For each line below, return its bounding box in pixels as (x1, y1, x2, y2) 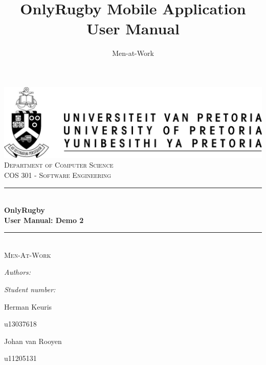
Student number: (4, 284, 56, 295)
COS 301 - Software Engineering (4, 169, 112, 180)
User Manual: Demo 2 (4, 214, 84, 225)
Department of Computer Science (4, 159, 114, 170)
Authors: (4, 267, 31, 277)
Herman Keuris (4, 301, 52, 312)
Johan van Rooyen (4, 335, 62, 346)
